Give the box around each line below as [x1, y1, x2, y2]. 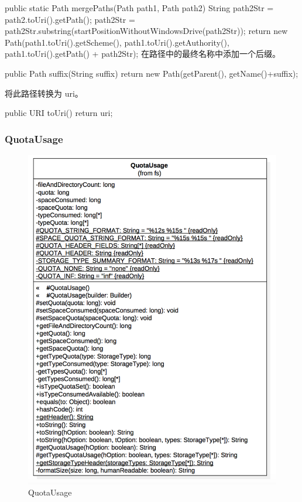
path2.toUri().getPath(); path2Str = [5, 13, 135, 25]
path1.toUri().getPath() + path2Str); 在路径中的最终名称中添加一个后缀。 [5, 47, 280, 60]
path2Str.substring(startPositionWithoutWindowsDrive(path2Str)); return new [5, 25, 288, 37]
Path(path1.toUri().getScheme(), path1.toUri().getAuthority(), [5, 36, 229, 48]
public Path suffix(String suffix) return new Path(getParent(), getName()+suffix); [5, 67, 298, 79]
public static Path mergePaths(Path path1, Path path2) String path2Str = [5, 2, 274, 13]
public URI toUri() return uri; [5, 107, 113, 119]
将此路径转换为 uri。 [5, 87, 83, 99]
